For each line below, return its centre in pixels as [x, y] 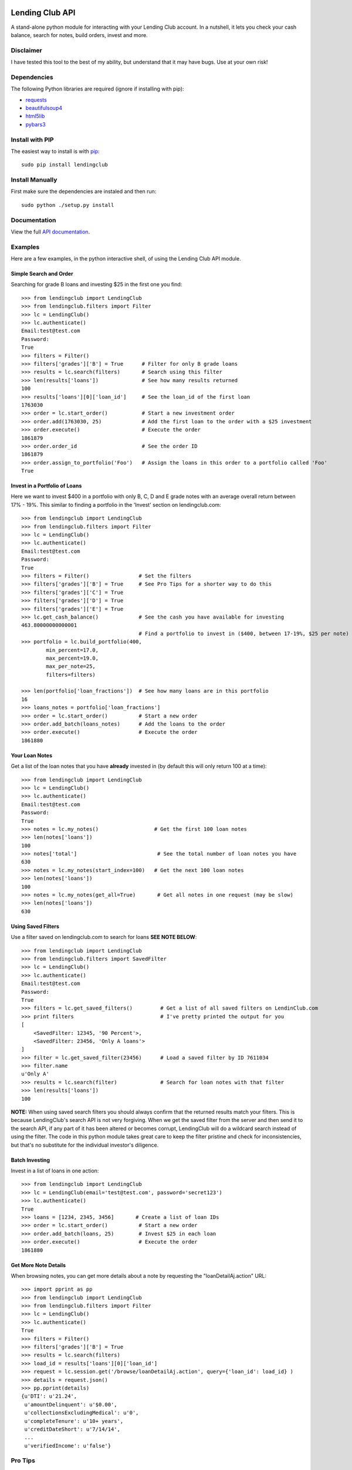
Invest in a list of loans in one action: [55, 1171]
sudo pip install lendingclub [65, 165]
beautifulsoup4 [44, 108]
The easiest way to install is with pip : [55, 151]
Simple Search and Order [42, 274]
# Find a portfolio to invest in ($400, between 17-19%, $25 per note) [244, 633]
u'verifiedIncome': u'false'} [68, 1446]
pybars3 [36, 124]
